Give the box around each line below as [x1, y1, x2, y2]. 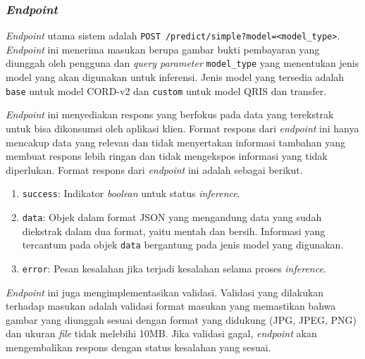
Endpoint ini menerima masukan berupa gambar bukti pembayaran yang [6, 42, 320, 56]
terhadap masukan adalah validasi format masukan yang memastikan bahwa [6, 298, 336, 313]
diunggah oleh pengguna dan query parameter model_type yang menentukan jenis [6, 56, 359, 70]
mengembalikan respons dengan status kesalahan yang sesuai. [6, 339, 271, 354]
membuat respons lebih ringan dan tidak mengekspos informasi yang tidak [6, 149, 328, 163]
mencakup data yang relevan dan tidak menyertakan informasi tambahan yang [6, 134, 346, 149]
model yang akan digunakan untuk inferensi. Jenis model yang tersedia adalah [6, 70, 345, 84]
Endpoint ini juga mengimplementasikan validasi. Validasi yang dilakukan [6, 284, 324, 299]
